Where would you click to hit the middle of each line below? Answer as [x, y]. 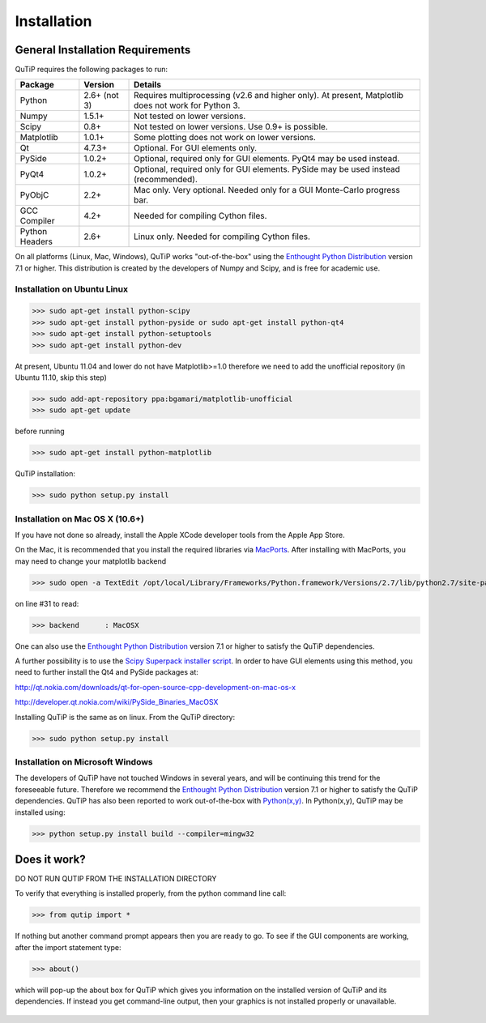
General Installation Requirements [103, 50]
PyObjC [34, 195]
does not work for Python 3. [187, 105]
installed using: [40, 812]
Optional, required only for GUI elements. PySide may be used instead [267, 169]
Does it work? [50, 859]
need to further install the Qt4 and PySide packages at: [107, 672]
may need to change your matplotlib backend [91, 561]
